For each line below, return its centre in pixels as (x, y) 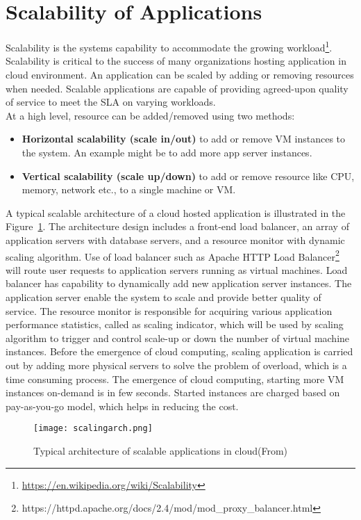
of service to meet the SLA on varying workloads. (111, 102)
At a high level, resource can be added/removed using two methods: (150, 115)
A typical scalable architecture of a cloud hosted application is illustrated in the (176, 212)
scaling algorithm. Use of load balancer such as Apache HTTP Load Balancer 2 (173, 255)
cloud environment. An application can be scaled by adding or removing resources (180, 74)
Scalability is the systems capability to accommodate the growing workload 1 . (169, 46)
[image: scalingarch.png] (93, 429)
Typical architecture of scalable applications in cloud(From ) (161, 450)
